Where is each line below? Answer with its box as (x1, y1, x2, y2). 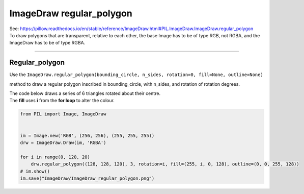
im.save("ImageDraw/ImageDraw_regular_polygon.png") (20, 175, 155, 181)
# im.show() (20, 168, 50, 174)
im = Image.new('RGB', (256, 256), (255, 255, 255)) (20, 133, 155, 138)
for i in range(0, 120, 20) (20, 154, 90, 160)
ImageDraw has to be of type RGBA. (9, 40, 86, 46)
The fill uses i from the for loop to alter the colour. (9, 98, 115, 104)
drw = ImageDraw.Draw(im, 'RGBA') (20, 139, 106, 145)
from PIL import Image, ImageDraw (20, 111, 106, 117)
